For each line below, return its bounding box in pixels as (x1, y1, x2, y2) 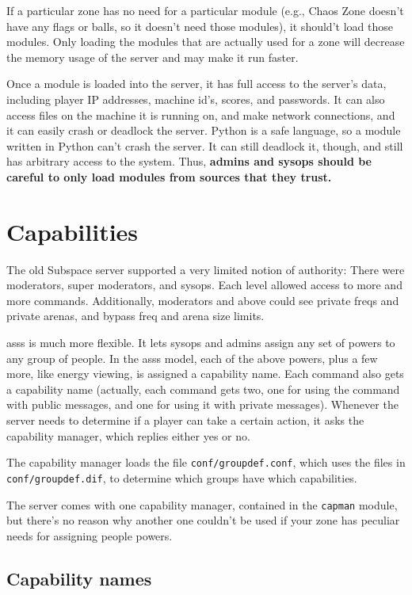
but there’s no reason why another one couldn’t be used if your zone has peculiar (6, 512, 400, 528)
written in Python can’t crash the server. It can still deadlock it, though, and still (6, 137, 403, 154)
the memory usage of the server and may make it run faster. (6, 48, 299, 65)
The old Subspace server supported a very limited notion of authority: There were (6, 261, 405, 277)
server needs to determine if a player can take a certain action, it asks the (6, 412, 364, 428)
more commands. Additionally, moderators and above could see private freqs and (6, 292, 399, 308)
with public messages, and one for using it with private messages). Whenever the (6, 396, 399, 413)
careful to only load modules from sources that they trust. (6, 168, 332, 185)
